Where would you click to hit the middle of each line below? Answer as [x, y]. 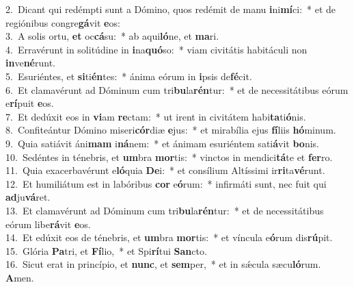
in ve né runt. [30, 63]
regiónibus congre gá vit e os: [63, 22]
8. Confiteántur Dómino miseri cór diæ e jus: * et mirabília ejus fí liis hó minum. [171, 130]
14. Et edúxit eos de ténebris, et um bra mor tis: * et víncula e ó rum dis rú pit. [169, 237]
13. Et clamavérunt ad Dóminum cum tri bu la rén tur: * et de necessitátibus [165, 210]
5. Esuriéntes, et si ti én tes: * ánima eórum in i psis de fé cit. [129, 76]
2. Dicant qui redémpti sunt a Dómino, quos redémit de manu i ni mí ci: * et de [171, 9]
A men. [20, 277]
